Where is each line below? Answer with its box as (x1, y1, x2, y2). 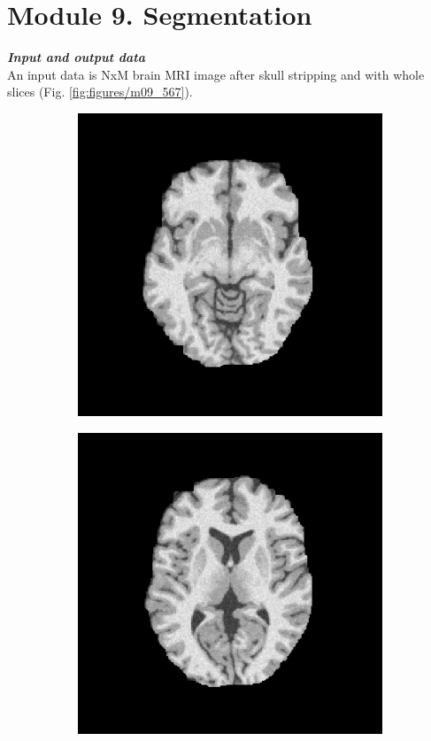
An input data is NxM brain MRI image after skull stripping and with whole (7, 65, 425, 83)
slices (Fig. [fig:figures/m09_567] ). (7, 82, 193, 101)
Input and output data (7, 48, 146, 66)
